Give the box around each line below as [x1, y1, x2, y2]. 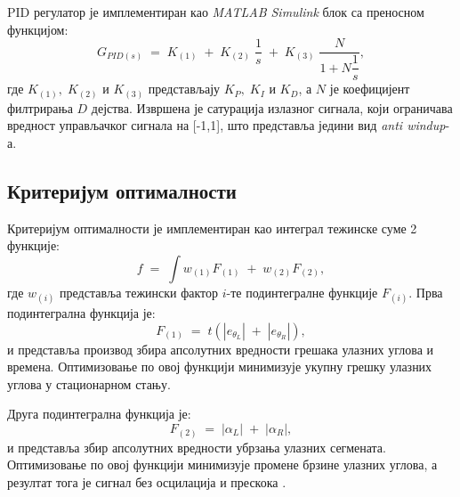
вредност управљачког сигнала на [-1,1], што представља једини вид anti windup [7, 116, 446, 134]
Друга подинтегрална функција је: [7, 404, 191, 423]
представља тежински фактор [60, 282, 219, 301]
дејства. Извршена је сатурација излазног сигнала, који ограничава [91, 98, 453, 117]
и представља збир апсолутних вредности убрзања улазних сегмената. [7, 437, 386, 456]
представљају [148, 79, 221, 98]
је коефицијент [329, 79, 410, 98]
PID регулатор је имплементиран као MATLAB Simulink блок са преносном [7, 3, 424, 20]
